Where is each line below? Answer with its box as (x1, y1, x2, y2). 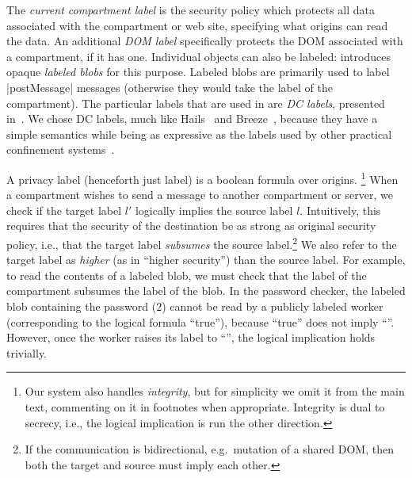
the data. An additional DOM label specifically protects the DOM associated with (6, 33, 403, 49)
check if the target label (6, 201, 122, 218)
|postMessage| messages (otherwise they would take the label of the (6, 78, 333, 95)
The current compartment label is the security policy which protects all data (6, 2, 375, 17)
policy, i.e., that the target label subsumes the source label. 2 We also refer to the (6, 233, 397, 252)
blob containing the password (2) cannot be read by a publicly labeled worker (6, 298, 383, 314)
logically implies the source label (135, 201, 293, 218)
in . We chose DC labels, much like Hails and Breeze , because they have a (6, 110, 378, 127)
